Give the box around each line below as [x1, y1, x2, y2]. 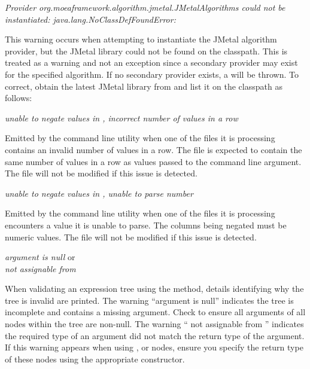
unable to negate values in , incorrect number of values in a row [5, 111, 238, 124]
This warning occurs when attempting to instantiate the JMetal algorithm [5, 33, 277, 45]
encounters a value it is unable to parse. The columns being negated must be [5, 218, 287, 231]
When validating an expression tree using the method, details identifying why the [5, 282, 304, 295]
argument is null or [5, 251, 75, 263]
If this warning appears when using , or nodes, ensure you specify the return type [5, 341, 303, 353]
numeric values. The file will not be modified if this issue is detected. [5, 230, 257, 243]
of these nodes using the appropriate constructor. [5, 352, 185, 365]
